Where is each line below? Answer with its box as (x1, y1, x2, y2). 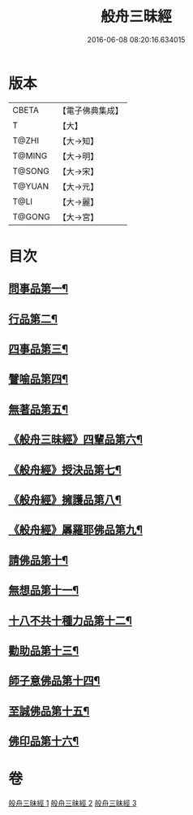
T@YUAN (12, 180, 49, 192)
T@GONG (12, 210, 50, 222)
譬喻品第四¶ (8, 372, 69, 386)
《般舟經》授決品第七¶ (8, 462, 122, 476)
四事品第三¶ (8, 342, 69, 356)
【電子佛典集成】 (58, 105, 123, 116)
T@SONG (12, 165, 50, 176)
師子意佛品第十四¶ (8, 674, 101, 687)
